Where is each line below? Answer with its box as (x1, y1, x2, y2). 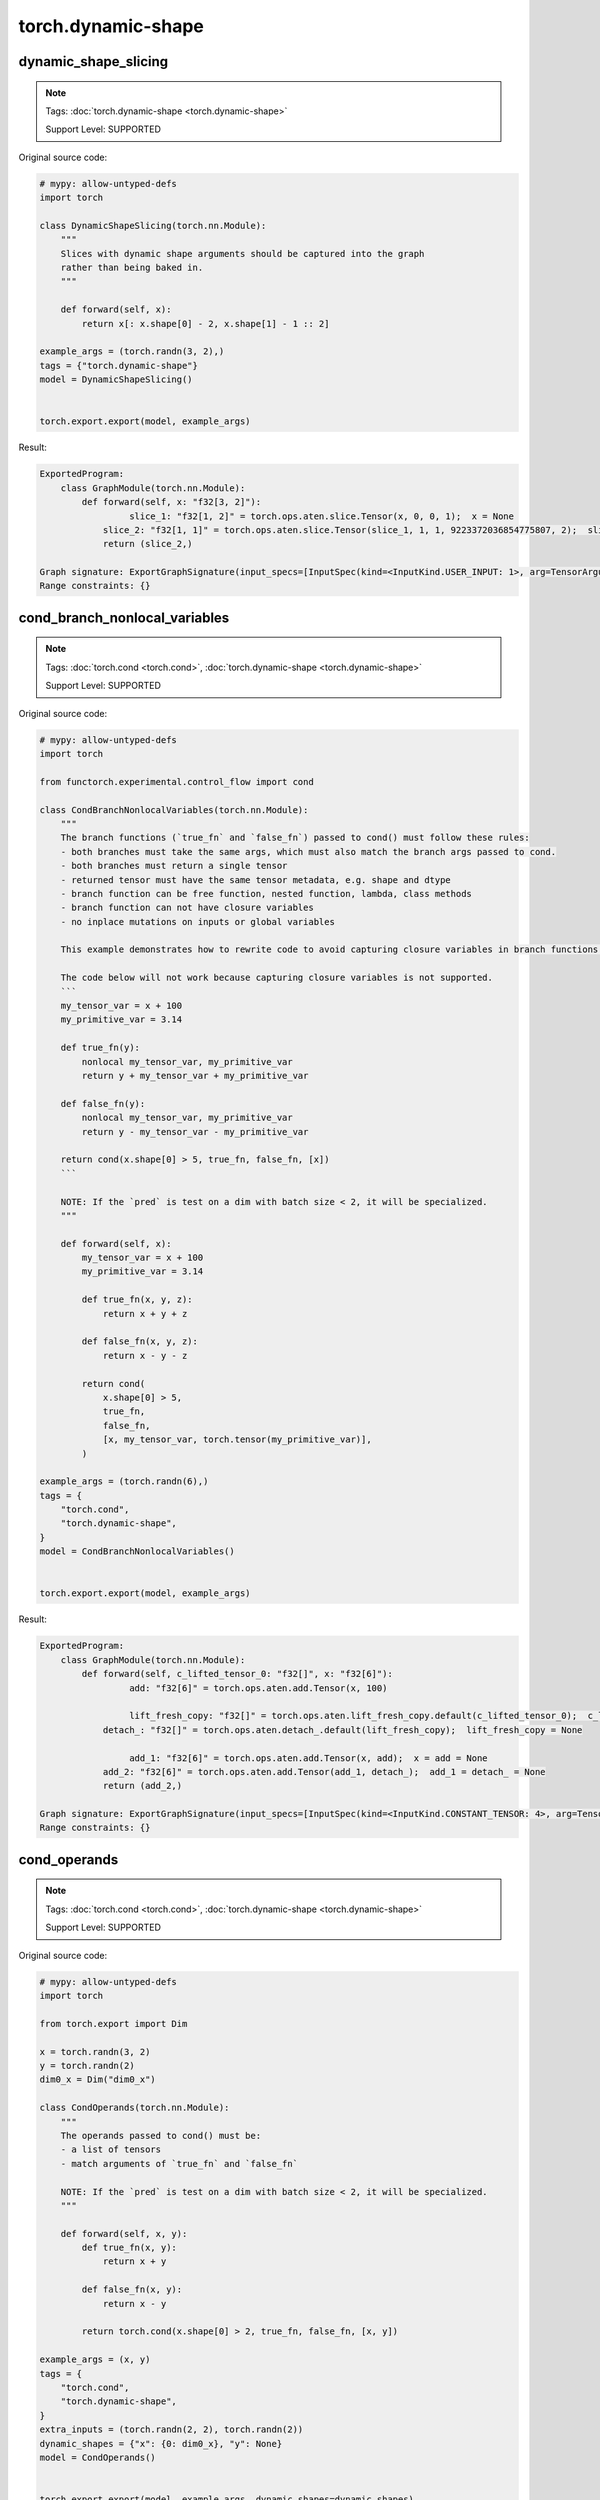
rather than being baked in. (60, 262, 204, 274)
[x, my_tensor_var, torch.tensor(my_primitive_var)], (102, 1434, 372, 1445)
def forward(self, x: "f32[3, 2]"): (81, 496, 262, 508)
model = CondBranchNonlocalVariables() (39, 1546, 235, 1557)
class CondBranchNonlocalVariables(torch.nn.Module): (39, 804, 309, 815)
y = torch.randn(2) (39, 2060, 135, 2071)
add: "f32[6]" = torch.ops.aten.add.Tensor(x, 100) (128, 1682, 388, 1694)
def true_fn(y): (60, 1042, 140, 1054)
